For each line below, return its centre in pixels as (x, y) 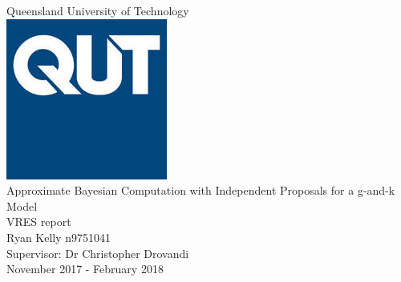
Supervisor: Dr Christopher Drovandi (98, 253)
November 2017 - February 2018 (85, 269)
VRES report (39, 222)
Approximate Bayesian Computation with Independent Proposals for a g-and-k (201, 190)
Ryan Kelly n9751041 (59, 237)
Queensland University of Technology (98, 10)
